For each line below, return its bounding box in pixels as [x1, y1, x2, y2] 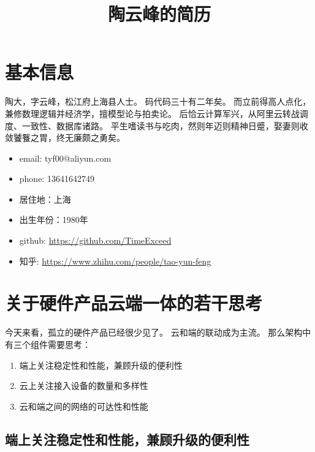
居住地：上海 [19, 192, 71, 205]
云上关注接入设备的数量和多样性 [19, 379, 148, 392]
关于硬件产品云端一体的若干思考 [5, 290, 263, 315]
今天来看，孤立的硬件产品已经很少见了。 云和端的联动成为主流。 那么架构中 [5, 326, 311, 339]
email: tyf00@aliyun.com [19, 151, 112, 164]
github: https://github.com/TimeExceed [19, 234, 172, 247]
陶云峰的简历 [107, 1, 211, 26]
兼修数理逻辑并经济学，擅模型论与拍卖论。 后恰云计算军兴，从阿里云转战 [5, 107, 300, 119]
